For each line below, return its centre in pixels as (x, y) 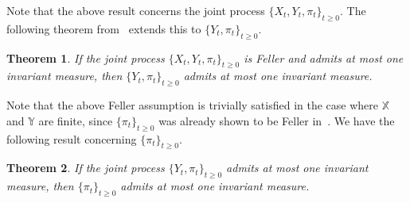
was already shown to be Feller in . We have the (277, 120)
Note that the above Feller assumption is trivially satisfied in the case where (193, 105)
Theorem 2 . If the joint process (86, 168)
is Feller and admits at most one (324, 57)
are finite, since (76, 120)
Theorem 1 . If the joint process (86, 57)
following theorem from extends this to (104, 28)
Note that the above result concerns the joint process (136, 10)
